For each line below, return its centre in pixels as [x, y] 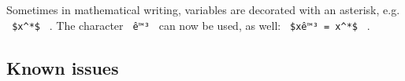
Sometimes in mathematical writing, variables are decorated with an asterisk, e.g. [203, 9]
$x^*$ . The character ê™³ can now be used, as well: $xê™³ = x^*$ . [191, 25]
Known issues [63, 67]
